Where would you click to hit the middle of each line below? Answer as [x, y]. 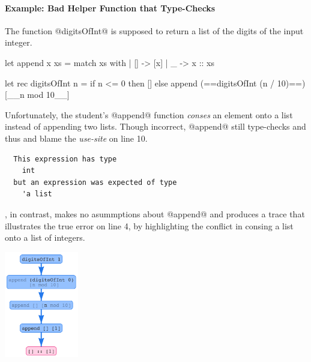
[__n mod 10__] [37, 95]
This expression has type [65, 159]
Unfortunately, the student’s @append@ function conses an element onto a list [149, 114]
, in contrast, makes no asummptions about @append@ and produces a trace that [155, 213]
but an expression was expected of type [95, 182]
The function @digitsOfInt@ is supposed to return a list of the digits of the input [154, 30]
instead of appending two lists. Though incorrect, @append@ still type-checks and [155, 126]
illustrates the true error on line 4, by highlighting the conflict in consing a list [149, 225]
